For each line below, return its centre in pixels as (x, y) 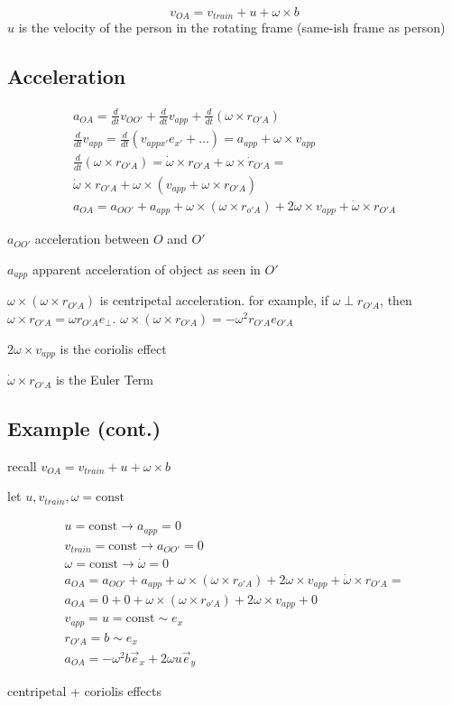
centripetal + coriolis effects (84, 691)
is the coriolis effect (113, 348)
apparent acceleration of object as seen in (146, 269)
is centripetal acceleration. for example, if (214, 300)
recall (22, 465)
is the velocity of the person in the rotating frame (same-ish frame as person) (232, 28)
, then (396, 300)
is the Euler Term (105, 380)
